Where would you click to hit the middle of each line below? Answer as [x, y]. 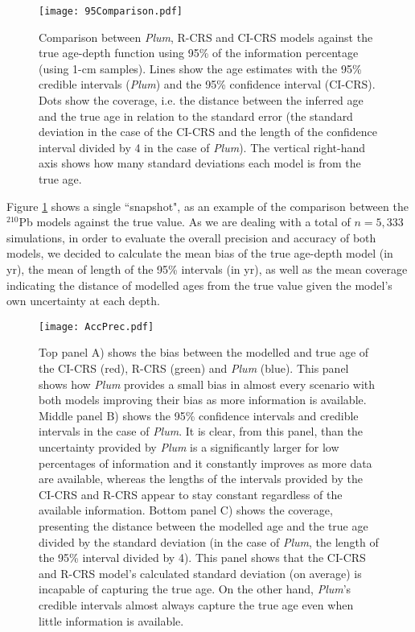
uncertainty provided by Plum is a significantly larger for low [189, 446]
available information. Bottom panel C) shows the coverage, [186, 510]
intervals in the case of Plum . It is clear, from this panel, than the [201, 431]
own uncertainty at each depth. [83, 301]
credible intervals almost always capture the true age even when [196, 604]
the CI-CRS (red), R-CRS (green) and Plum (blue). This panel [194, 368]
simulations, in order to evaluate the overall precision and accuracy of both [191, 237]
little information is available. [111, 620]
